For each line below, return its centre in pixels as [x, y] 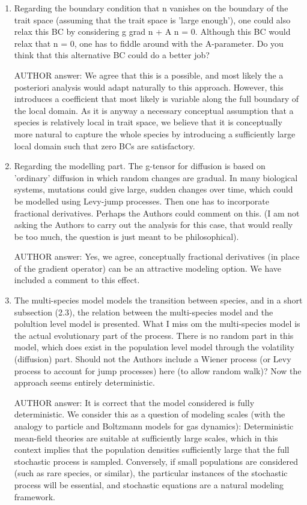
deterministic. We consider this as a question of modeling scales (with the [150, 414]
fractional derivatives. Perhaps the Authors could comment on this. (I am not [157, 213]
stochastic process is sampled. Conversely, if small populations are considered [156, 461]
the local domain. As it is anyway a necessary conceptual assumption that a [154, 110]
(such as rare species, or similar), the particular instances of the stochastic [151, 473]
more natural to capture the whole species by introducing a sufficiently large [155, 133]
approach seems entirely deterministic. [84, 382]
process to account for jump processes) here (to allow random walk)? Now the [158, 370]
